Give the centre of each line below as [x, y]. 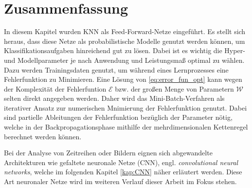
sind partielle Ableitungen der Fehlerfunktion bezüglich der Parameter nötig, [118, 117]
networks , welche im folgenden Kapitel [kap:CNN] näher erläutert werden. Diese [123, 172]
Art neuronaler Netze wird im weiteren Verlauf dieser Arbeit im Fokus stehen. [120, 181]
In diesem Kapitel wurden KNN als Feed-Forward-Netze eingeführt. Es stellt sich [125, 31]
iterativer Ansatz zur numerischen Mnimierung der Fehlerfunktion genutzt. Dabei [126, 107]
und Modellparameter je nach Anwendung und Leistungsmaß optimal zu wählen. [124, 60]
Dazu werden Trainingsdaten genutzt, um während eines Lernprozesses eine [116, 69]
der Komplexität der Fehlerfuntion [55, 88]
